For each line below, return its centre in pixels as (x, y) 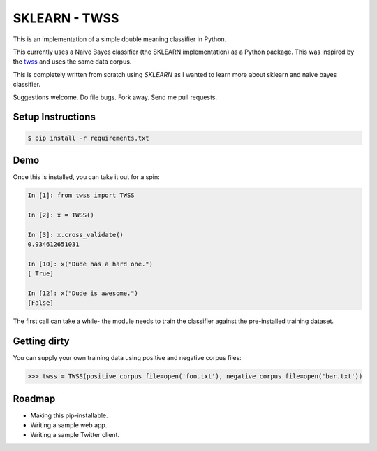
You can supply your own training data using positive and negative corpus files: (127, 358)
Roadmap (34, 399)
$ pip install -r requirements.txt (88, 138)
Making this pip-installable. (69, 415)
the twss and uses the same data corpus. (72, 62)
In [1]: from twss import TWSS (81, 195)
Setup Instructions (54, 117)
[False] (40, 303)
